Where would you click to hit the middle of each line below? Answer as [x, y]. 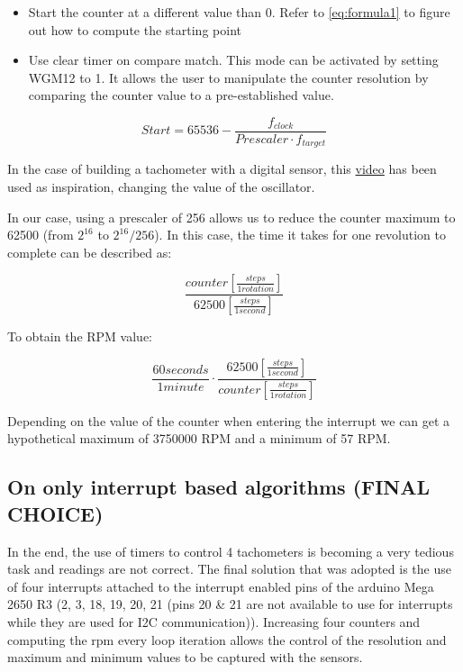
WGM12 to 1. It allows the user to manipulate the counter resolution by [228, 77]
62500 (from [41, 235]
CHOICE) [55, 513]
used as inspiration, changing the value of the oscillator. [161, 187]
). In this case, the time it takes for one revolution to [300, 235]
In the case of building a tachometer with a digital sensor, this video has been [222, 169]
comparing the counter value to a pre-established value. [181, 95]
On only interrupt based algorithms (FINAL [219, 487]
